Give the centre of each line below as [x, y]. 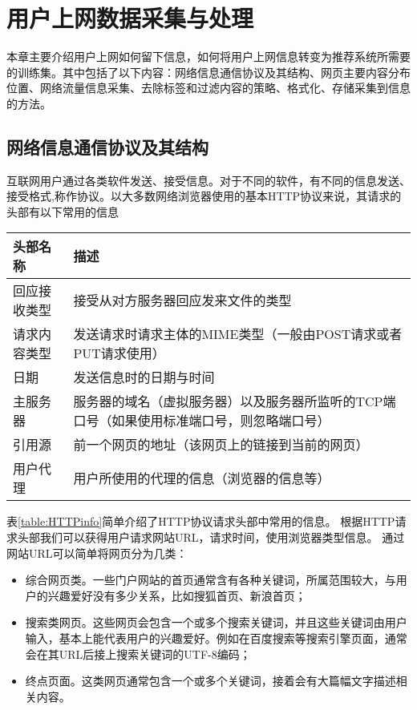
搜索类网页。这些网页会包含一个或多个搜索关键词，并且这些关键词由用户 [216, 622]
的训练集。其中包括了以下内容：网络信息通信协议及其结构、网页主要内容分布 [208, 72]
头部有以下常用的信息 [63, 211]
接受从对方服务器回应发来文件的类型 [182, 301]
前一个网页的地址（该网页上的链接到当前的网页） [221, 445]
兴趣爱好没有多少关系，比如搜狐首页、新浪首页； [177, 595]
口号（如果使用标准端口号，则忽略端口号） [202, 421]
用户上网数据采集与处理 [130, 18]
